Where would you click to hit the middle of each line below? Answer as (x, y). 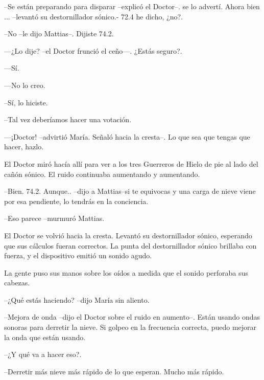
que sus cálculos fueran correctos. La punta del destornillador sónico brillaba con (130, 245)
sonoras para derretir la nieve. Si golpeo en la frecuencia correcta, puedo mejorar (130, 327)
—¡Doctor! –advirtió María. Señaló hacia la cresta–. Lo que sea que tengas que (127, 136)
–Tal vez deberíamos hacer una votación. (68, 119)
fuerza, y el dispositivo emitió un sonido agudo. (78, 255)
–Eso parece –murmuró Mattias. (54, 218)
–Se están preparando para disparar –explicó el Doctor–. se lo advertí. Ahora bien (132, 6)
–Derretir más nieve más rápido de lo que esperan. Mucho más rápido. (114, 371)
